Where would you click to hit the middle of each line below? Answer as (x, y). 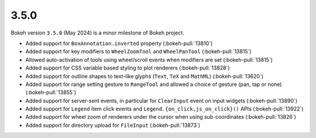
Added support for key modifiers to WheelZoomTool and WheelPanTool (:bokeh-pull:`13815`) (138, 51)
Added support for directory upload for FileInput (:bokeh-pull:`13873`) (113, 125)
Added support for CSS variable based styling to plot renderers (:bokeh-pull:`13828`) (128, 68)
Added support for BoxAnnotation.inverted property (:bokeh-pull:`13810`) (119, 43)
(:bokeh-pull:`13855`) (51, 92)
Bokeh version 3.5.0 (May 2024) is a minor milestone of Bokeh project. (97, 33)
